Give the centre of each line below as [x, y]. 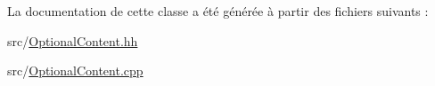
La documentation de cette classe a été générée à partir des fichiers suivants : [218, 11]
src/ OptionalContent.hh [73, 40]
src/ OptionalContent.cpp [75, 70]
